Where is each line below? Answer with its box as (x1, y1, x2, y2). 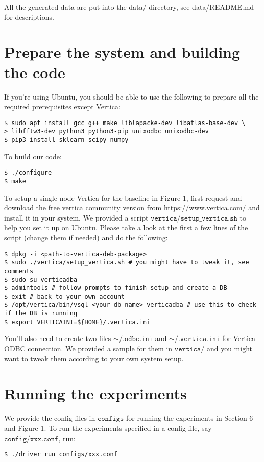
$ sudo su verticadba (4, 276, 78, 283)
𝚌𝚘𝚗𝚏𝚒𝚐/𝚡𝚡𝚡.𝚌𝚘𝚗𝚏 (4, 435, 59, 443)
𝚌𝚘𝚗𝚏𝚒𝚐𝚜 (97, 415, 124, 423)
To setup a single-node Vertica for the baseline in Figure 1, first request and (4, 192, 242, 203)
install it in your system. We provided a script (4, 212, 149, 223)
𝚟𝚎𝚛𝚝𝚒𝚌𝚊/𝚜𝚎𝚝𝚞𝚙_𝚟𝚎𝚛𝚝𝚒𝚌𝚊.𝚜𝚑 (151, 214, 237, 222)
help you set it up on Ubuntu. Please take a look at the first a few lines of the (4, 222, 248, 233)
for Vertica (222, 333, 256, 344)
